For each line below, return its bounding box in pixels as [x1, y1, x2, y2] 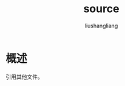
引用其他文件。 [5, 73, 43, 81]
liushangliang [84, 22, 118, 29]
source [83, 2, 120, 16]
